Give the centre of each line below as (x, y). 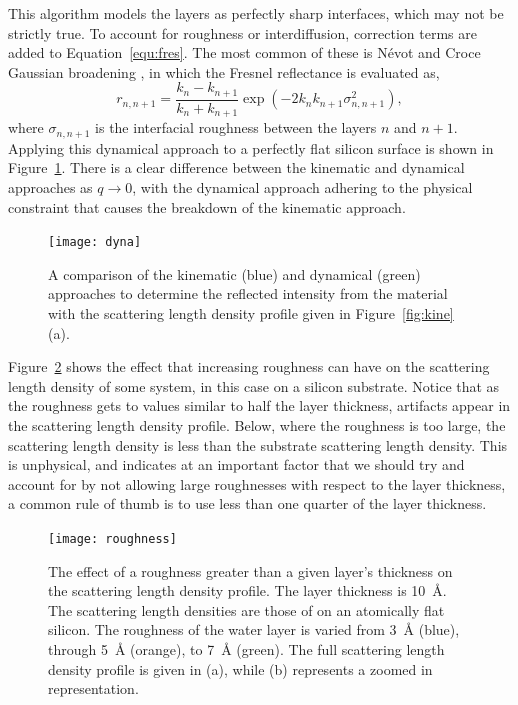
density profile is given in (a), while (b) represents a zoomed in (240, 668)
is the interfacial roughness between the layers (236, 127)
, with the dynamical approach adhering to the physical (302, 186)
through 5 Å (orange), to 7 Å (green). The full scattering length (246, 648)
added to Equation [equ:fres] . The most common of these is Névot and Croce (244, 52)
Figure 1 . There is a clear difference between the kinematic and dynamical (236, 167)
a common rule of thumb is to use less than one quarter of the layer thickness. (247, 503)
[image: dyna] (95, 242)
